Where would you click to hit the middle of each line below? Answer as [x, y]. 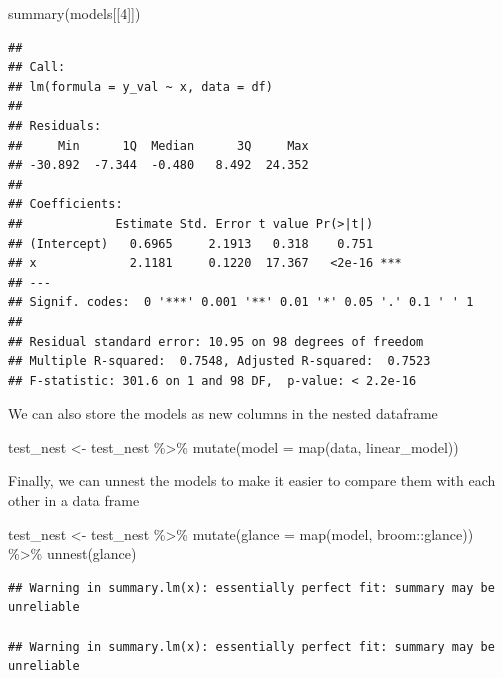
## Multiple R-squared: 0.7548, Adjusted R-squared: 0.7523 [219, 361]
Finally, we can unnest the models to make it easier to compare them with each [252, 480]
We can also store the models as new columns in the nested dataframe [223, 413]
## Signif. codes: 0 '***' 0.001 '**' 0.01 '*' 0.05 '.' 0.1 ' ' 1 [241, 302]
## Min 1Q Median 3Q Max [158, 145]
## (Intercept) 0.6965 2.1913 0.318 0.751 [191, 243]
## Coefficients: [65, 204]
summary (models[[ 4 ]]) [74, 13]
